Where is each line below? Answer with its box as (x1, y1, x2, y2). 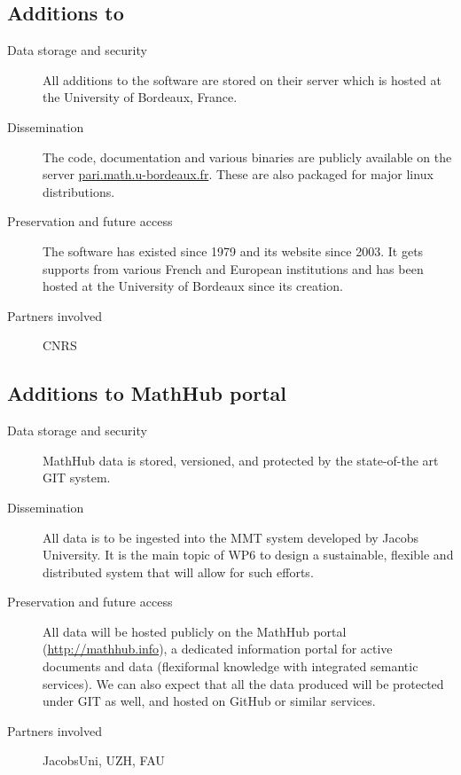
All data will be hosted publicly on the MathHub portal (43, 622, 347, 640)
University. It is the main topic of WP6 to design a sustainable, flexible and (43, 545, 454, 564)
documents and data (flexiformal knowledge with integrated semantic (43, 657, 418, 676)
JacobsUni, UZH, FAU (43, 751, 165, 770)
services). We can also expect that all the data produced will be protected (43, 674, 444, 693)
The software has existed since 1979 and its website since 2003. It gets (43, 241, 424, 260)
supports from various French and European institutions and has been (43, 259, 424, 278)
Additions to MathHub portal (7, 380, 286, 407)
